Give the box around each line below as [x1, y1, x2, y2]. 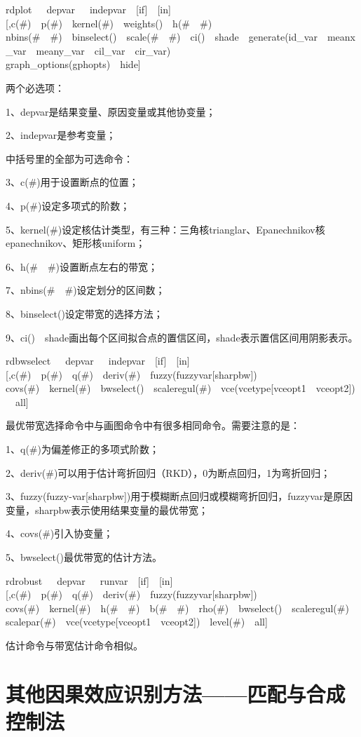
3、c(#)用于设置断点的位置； [6, 175, 139, 189]
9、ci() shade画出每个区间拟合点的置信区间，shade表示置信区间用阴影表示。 [6, 330, 358, 344]
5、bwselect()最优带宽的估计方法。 [6, 550, 162, 564]
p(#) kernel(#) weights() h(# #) [41, 15, 212, 30]
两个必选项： [6, 80, 64, 95]
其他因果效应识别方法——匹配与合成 [6, 679, 346, 708]
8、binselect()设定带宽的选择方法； [6, 306, 163, 320]
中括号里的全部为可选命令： [6, 151, 133, 165]
